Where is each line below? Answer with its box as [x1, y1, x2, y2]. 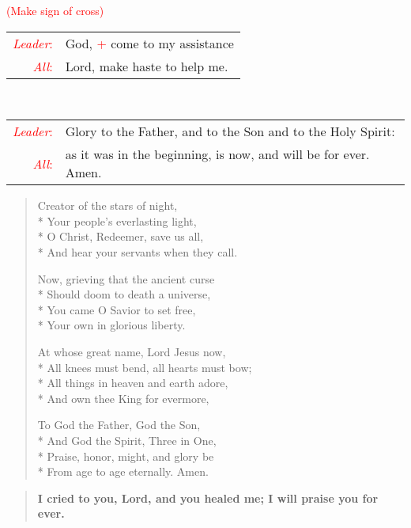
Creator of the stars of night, [37, 197, 178, 214]
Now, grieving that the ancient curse [37, 270, 215, 287]
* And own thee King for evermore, [37, 389, 209, 406]
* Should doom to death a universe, [37, 286, 211, 302]
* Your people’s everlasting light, [37, 212, 197, 229]
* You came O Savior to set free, [37, 301, 196, 317]
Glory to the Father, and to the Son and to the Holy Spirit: [65, 122, 395, 141]
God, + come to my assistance [65, 33, 234, 52]
